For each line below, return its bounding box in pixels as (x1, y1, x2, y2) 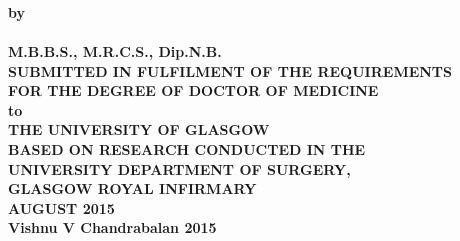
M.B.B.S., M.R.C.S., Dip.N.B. (8, 40, 222, 61)
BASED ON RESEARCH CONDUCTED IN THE (8, 138, 366, 159)
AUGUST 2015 (8, 197, 115, 218)
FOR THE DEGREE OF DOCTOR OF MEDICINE (8, 80, 379, 101)
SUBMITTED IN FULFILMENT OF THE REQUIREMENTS (8, 60, 452, 81)
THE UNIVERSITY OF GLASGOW (8, 119, 270, 140)
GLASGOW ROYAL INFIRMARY (8, 178, 257, 199)
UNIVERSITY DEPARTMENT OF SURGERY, (8, 158, 351, 179)
